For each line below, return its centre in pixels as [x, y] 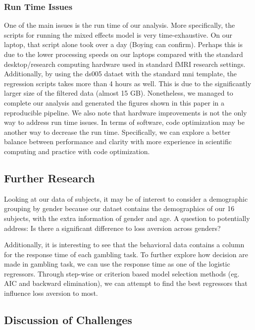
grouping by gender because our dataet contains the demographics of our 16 [119, 208]
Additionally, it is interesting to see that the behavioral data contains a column [124, 245]
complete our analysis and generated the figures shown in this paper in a [114, 102]
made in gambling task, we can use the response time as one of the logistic [117, 264]
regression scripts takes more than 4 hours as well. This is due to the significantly [128, 83]
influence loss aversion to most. [51, 293]
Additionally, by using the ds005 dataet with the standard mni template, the [121, 74]
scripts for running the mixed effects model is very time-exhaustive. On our [118, 34]
